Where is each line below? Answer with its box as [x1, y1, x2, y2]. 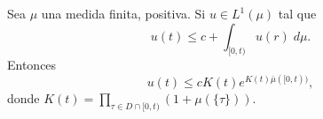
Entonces [7, 56, 57, 74]
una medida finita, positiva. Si [41, 4, 206, 22]
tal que [278, 4, 317, 22]
